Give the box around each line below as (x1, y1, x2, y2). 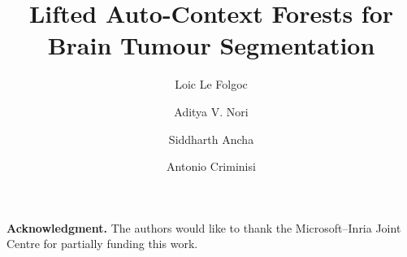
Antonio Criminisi (167, 158, 256, 175)
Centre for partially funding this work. (6, 235, 198, 252)
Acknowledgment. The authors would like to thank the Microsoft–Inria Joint (6, 219, 401, 236)
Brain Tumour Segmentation (47, 28, 375, 62)
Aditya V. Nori (174, 102, 249, 120)
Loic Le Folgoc (175, 76, 248, 93)
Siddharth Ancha (168, 130, 254, 147)
